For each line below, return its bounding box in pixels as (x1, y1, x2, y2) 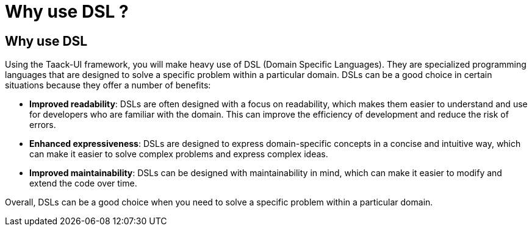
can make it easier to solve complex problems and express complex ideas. (29, 149, 328, 160)
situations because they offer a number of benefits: (5, 80, 211, 91)
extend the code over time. (29, 178, 137, 189)
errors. (29, 119, 56, 130)
